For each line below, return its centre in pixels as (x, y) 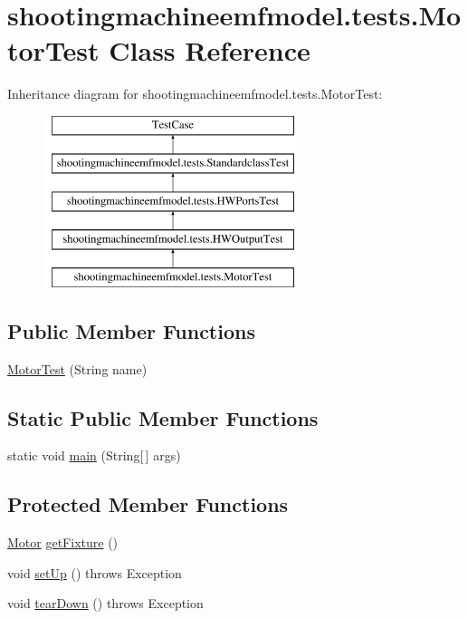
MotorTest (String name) (77, 368)
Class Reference (210, 50)
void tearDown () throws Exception (105, 603)
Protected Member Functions (148, 504)
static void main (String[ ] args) (94, 455)
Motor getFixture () (63, 542)
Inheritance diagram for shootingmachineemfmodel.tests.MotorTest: (195, 94)
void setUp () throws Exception (95, 572)
